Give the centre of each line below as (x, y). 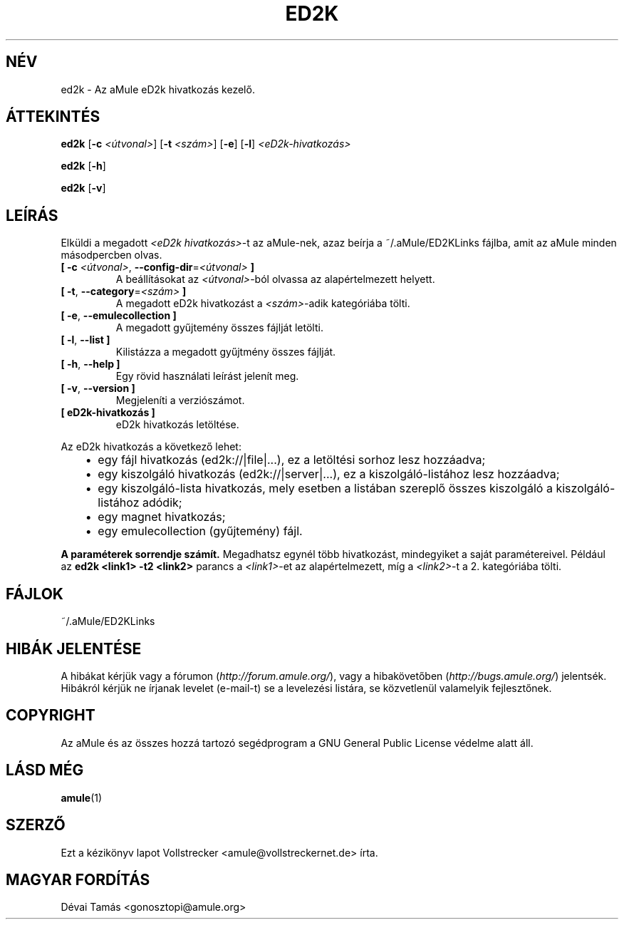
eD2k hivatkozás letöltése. (177, 425)
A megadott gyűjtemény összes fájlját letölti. (219, 328)
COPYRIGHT (51, 715)
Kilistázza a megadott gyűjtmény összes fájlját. (226, 352)
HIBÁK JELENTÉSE (74, 648)
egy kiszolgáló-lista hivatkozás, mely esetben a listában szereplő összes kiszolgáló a (325, 489)
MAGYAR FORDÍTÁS (78, 879)
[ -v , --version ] (98, 388)
